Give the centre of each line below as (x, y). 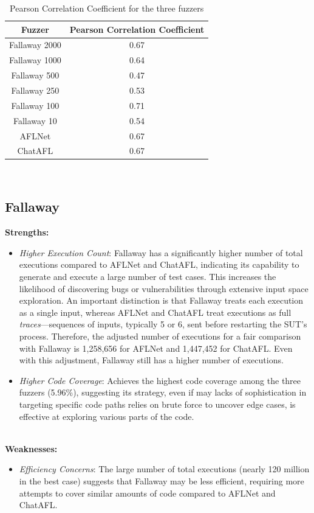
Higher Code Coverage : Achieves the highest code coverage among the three (160, 380)
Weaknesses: (31, 448)
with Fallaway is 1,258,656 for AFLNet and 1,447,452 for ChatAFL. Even (156, 348)
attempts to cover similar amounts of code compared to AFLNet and (147, 493)
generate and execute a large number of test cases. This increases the (148, 277)
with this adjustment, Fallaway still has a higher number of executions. (151, 360)
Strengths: (27, 232)
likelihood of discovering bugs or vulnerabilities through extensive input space (164, 288)
